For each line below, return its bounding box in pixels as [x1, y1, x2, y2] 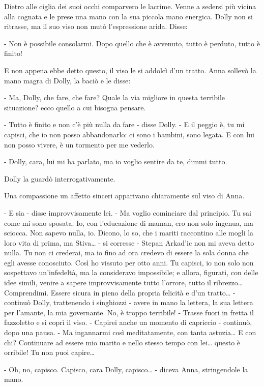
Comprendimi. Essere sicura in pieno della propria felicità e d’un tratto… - [4, 287, 236, 298]
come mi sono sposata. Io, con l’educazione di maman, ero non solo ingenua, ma [4, 217, 253, 228]
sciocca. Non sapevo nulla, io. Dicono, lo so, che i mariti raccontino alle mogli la [4, 227, 254, 238]
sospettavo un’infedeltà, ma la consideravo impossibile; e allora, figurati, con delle [4, 267, 258, 278]
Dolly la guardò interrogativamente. [4, 173, 115, 184]
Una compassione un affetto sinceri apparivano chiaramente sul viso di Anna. [4, 190, 245, 201]
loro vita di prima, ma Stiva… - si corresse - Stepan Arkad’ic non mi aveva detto [4, 237, 254, 248]
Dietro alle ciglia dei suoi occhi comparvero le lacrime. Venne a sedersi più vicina [4, 1, 256, 11]
